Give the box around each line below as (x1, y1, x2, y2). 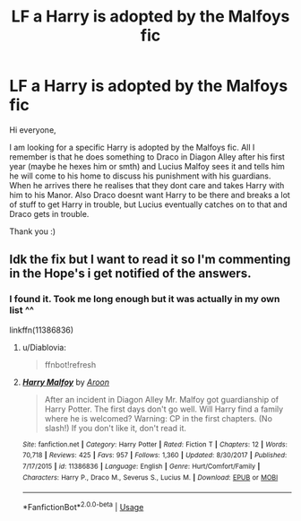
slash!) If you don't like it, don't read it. (44, 422, 186, 433)
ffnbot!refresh (44, 359, 97, 369)
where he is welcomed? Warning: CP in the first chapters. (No (44, 412, 273, 423)
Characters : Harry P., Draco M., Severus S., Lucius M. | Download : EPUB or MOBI (21, 473, 279, 482)
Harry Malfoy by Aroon (21, 377, 110, 387)
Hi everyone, (9, 124, 56, 135)
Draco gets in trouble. (9, 208, 90, 219)
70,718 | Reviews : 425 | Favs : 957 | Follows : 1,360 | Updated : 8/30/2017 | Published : (21, 451, 288, 460)
